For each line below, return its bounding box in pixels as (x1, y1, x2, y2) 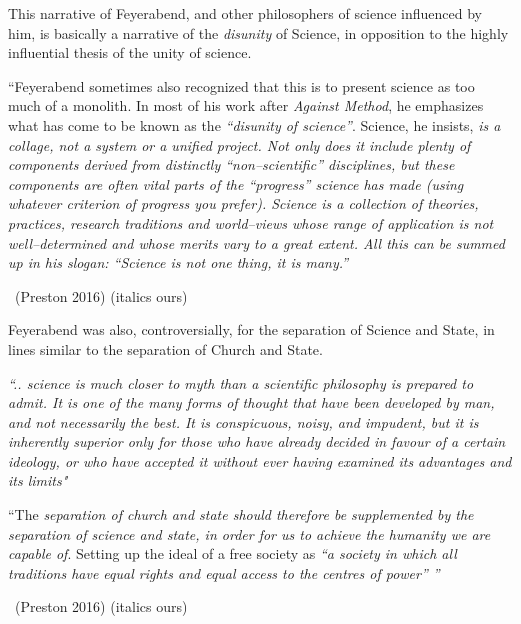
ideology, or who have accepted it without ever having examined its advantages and (8, 450, 512, 471)
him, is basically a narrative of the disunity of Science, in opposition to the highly (8, 22, 509, 43)
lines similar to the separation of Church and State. (8, 338, 323, 359)
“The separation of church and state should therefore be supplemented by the (8, 504, 474, 525)
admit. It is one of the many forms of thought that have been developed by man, (8, 392, 495, 413)
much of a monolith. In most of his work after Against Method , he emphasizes (8, 95, 484, 116)
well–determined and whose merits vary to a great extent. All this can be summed (8, 232, 505, 253)
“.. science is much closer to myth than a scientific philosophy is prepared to (8, 372, 474, 393)
